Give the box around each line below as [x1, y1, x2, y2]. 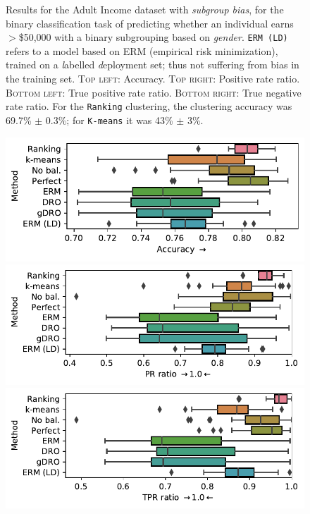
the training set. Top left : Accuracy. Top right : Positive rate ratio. [6, 71, 300, 86]
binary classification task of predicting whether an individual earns [6, 16, 294, 30]
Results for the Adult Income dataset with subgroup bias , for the [6, 2, 284, 16]
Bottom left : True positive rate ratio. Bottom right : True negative [6, 85, 302, 99]
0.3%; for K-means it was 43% [45, 112, 173, 127]
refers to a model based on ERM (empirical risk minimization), [6, 43, 278, 58]
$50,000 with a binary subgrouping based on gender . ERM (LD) [18, 30, 288, 44]
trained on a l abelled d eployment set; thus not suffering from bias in [6, 57, 299, 72]
